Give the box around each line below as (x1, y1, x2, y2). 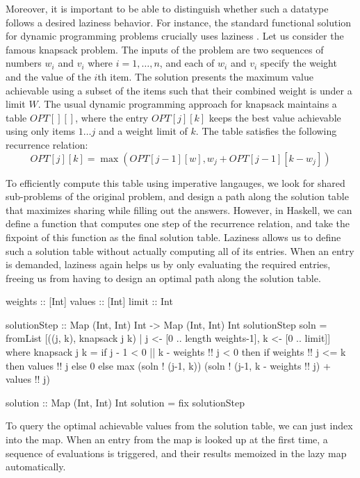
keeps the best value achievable (208, 110, 341, 124)
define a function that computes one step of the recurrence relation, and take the (6, 216, 350, 231)
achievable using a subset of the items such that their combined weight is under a (6, 83, 352, 97)
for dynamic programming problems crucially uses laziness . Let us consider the (6, 28, 344, 43)
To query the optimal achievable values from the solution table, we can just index (6, 418, 353, 433)
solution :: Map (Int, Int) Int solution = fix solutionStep (6, 395, 245, 409)
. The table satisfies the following (195, 124, 337, 138)
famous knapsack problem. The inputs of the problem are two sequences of (6, 42, 324, 56)
